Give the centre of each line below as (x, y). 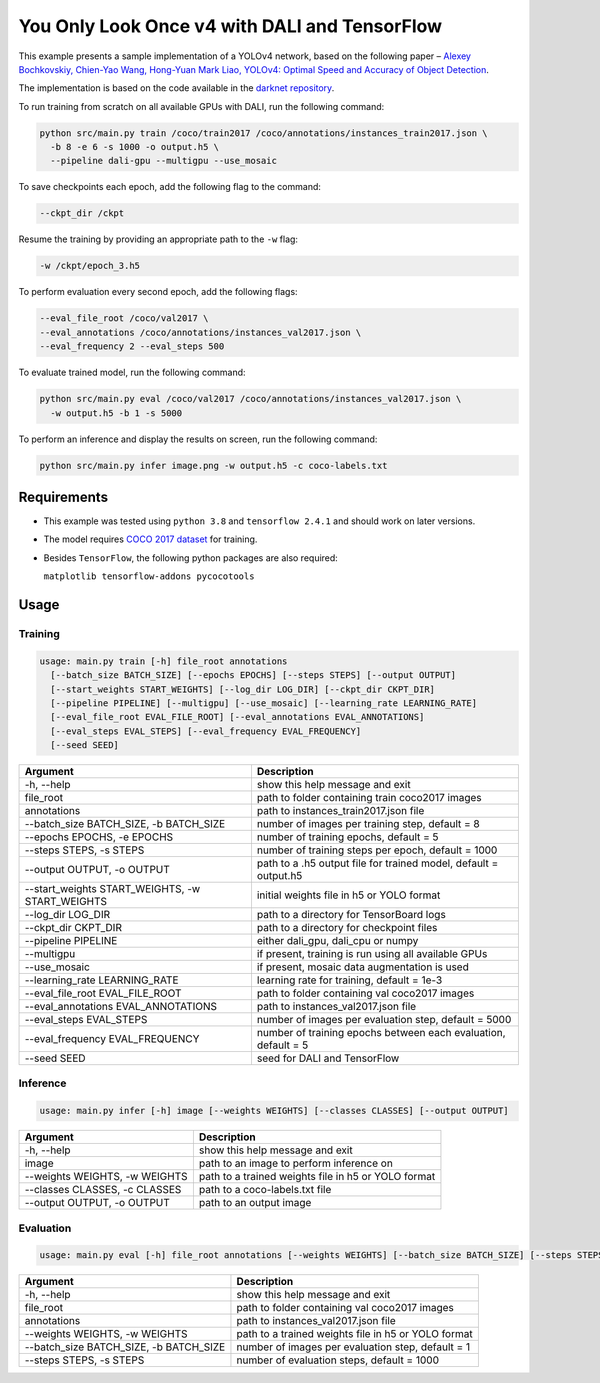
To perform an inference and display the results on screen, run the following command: (198, 439)
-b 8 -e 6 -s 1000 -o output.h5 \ (135, 147)
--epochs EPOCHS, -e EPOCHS (99, 837)
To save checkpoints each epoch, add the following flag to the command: (170, 187)
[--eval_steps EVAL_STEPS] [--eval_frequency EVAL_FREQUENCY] (206, 731)
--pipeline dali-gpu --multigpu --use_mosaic (163, 161)
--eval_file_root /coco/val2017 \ (124, 318)
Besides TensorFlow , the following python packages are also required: (191, 557)
